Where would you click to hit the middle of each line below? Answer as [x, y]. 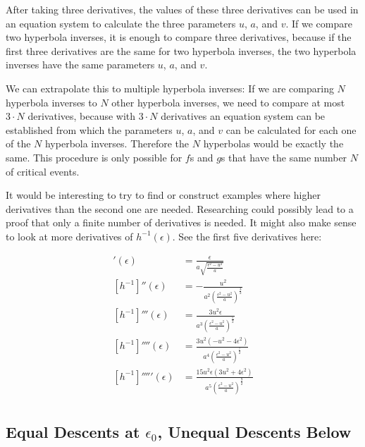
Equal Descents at [73, 432]
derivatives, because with [82, 116]
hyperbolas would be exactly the [273, 143]
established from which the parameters [89, 129]
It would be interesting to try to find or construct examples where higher [163, 195]
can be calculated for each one [291, 129]
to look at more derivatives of [69, 236]
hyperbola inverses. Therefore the [117, 143]
